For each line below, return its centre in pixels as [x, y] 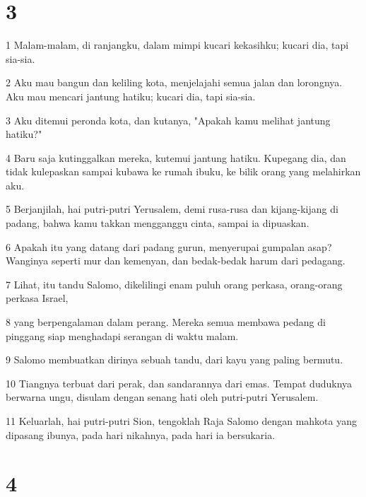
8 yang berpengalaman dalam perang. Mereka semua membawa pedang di [166, 322]
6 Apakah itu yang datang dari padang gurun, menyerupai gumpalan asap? [169, 246]
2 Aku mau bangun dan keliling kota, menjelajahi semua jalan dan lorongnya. [174, 82]
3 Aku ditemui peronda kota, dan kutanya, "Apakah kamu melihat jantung [168, 120]
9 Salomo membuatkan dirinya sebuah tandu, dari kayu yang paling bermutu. [175, 359]
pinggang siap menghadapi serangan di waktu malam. [122, 335]
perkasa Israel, [37, 298]
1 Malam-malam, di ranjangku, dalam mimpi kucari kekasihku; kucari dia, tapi [177, 45]
